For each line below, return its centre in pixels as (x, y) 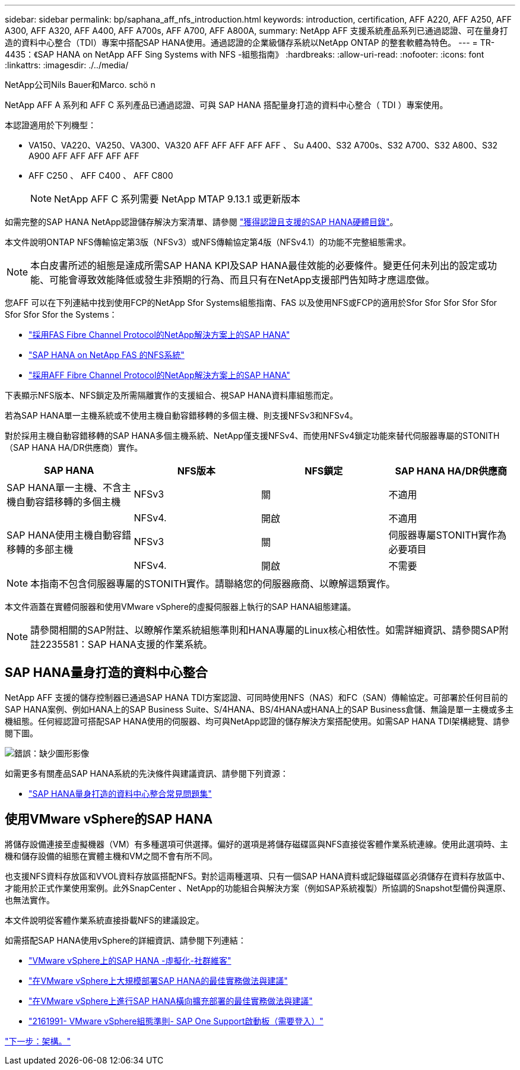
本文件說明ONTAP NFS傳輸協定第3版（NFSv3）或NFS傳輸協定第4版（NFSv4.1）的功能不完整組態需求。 (208, 242)
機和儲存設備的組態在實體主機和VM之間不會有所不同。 (111, 856)
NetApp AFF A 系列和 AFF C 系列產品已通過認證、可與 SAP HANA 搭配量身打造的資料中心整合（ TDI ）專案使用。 (226, 105)
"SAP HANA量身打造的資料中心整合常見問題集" (120, 793)
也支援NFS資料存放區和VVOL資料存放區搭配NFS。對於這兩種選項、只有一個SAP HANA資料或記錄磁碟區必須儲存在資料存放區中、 (258, 876)
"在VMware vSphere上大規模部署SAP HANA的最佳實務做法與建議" (158, 980)
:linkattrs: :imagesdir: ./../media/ (67, 65)
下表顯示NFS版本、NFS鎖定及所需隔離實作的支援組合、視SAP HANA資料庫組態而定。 (172, 395)
